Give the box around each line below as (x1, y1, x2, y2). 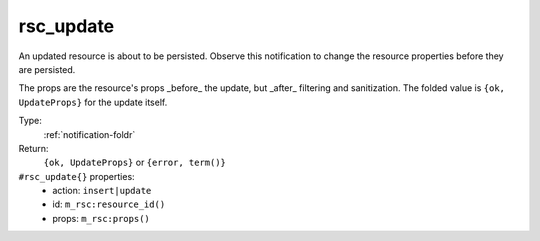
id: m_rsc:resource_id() (52, 198, 166, 210)
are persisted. (18, 63, 76, 75)
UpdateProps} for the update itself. (18, 96, 168, 108)
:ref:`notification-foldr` (43, 128, 136, 140)
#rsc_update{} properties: (18, 170, 135, 182)
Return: (18, 142, 49, 154)
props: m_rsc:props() (52, 212, 150, 224)
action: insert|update (52, 185, 152, 197)
